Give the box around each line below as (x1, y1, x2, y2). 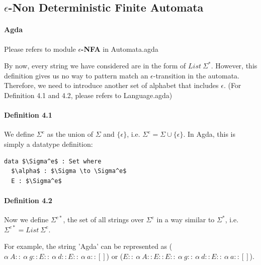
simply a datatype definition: (4, 138, 93, 149)
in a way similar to (156, 214, 215, 225)
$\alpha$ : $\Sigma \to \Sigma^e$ (11, 167, 127, 175)
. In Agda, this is (183, 129, 235, 139)
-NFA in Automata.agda (81, 43, 158, 54)
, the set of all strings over (63, 214, 144, 225)
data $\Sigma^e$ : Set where (4, 157, 102, 165)
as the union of (47, 129, 93, 139)
